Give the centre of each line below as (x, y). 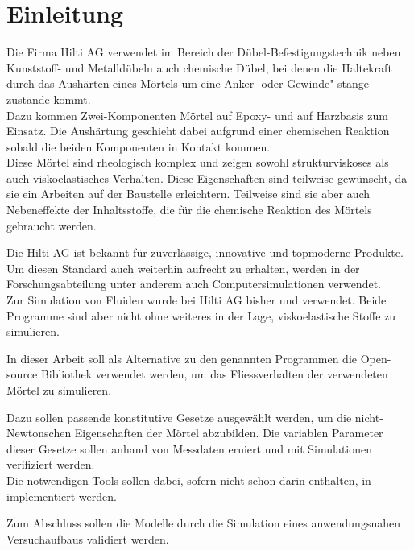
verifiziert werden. (51, 464)
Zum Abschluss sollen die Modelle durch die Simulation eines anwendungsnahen (203, 523)
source (22, 374)
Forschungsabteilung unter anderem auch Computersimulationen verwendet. (194, 284)
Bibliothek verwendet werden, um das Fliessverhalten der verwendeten (214, 374)
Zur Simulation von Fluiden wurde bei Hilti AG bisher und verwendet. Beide (197, 300)
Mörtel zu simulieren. (59, 390)
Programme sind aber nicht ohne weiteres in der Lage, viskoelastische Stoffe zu (201, 315)
